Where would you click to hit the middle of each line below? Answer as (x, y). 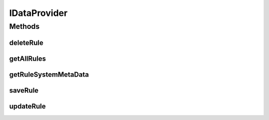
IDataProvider (38, 13)
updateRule (27, 106)
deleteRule (26, 43)
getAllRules (28, 59)
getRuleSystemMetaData (49, 74)
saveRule (24, 90)
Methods (24, 26)
